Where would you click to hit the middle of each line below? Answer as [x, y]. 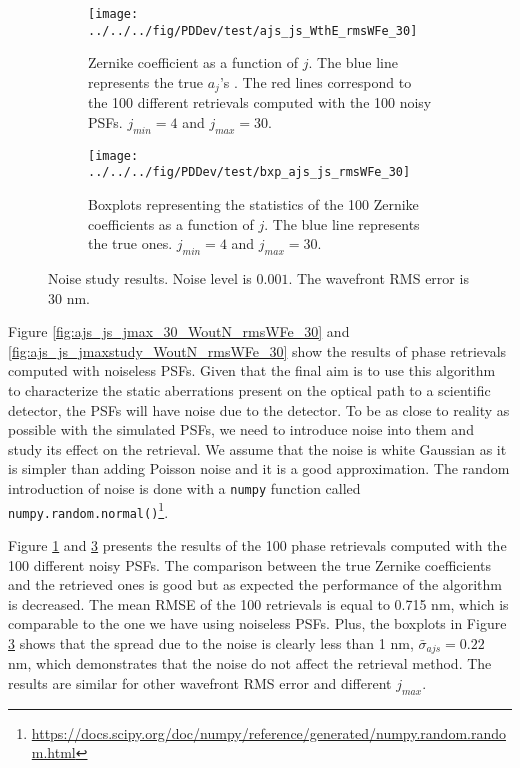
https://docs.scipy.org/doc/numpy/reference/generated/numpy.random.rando [269, 732]
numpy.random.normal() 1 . [88, 510]
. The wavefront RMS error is [378, 278]
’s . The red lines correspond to [315, 81]
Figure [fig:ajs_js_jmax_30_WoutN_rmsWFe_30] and [179, 331]
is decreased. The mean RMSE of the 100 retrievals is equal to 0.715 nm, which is [258, 603]
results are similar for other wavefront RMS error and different [200, 682]
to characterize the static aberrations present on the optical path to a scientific [249, 390]
